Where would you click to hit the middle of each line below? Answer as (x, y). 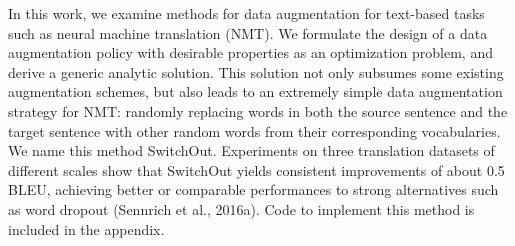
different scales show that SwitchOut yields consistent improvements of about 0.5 (256, 169)
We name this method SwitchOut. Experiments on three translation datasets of (251, 150)
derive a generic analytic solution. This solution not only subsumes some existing (256, 71)
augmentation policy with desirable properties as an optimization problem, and (250, 52)
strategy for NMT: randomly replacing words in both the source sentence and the (258, 110)
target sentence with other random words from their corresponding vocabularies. (254, 130)
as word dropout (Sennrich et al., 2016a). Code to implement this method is (241, 208)
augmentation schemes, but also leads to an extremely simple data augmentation (255, 91)
